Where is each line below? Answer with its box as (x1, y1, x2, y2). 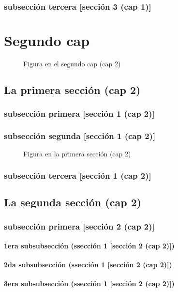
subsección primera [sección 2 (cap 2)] (4, 220, 155, 232)
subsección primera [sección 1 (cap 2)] (4, 108, 155, 120)
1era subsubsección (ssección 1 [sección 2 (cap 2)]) (4, 241, 175, 251)
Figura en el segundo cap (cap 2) (23, 58, 121, 68)
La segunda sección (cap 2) (4, 195, 142, 210)
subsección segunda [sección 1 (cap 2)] (4, 130, 156, 142)
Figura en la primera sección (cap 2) (23, 149, 131, 159)
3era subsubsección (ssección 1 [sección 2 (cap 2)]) (4, 278, 175, 289)
